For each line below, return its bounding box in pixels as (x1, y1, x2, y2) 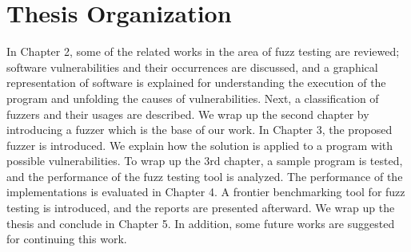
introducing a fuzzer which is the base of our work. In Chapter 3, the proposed (6, 121, 393, 138)
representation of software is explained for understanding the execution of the (6, 74, 386, 91)
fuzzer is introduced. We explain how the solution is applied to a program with (6, 136, 393, 153)
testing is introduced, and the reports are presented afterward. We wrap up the (6, 199, 395, 216)
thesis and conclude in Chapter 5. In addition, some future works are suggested (6, 215, 395, 231)
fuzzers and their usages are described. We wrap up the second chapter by (6, 105, 369, 122)
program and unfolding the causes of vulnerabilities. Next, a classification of (6, 89, 379, 106)
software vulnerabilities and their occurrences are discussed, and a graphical (6, 58, 378, 75)
